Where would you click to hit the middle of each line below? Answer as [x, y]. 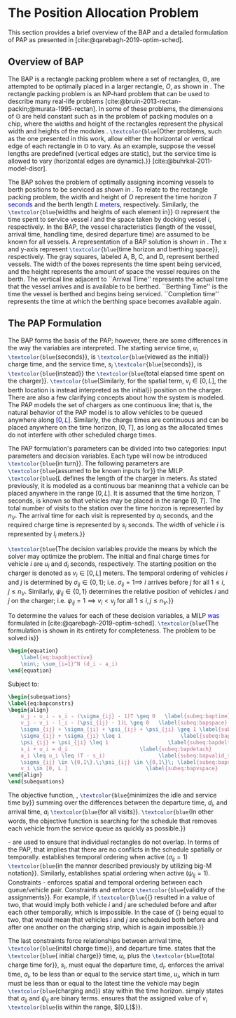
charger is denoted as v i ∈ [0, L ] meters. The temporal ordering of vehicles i [118, 574]
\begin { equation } [33, 651]
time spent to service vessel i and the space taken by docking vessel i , [110, 219]
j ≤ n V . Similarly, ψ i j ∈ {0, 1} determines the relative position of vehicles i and [118, 592]
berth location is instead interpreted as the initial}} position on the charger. [115, 390]
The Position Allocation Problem [103, 13]
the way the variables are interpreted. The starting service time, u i [103, 349]
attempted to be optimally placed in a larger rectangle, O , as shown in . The [116, 86]
